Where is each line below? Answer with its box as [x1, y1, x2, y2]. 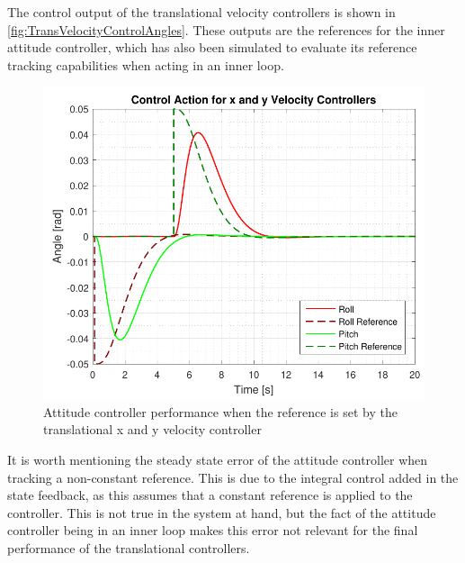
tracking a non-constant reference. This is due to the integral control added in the [7, 468, 459, 486]
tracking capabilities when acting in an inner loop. [7, 55, 284, 74]
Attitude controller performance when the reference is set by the [43, 402, 398, 421]
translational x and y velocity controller [43, 420, 262, 439]
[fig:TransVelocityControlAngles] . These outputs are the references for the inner [7, 20, 445, 39]
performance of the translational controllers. [7, 539, 250, 558]
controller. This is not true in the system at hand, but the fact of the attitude [7, 503, 436, 522]
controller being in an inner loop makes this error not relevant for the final [7, 521, 418, 540]
